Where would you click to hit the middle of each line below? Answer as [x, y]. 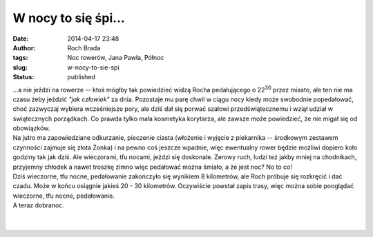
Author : [24, 48]
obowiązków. [31, 128]
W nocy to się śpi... [69, 18]
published [82, 77]
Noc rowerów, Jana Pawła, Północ [116, 58]
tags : [20, 58]
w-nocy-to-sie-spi [94, 67]
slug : [20, 67]
